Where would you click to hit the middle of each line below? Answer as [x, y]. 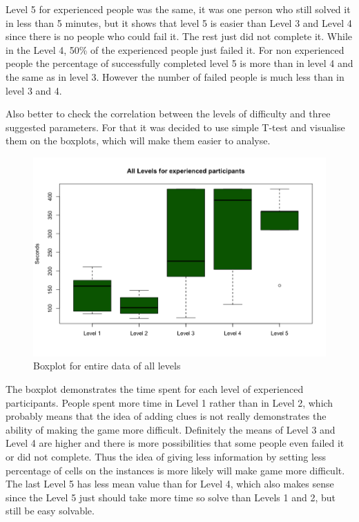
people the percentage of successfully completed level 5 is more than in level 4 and [179, 63]
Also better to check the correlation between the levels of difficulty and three [168, 114]
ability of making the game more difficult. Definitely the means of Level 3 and [171, 429]
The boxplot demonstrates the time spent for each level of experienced [155, 388]
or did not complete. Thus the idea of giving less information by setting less [166, 456]
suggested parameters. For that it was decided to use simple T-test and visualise [175, 127]
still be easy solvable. [50, 511]
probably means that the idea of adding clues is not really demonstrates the [166, 416]
